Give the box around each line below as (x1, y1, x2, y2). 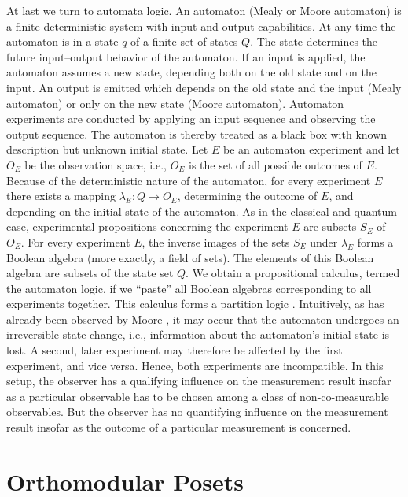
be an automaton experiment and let (222, 141, 400, 158)
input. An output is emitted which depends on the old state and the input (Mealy (6, 79, 402, 95)
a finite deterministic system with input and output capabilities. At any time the (6, 17, 396, 34)
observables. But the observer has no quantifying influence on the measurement (6, 403, 388, 420)
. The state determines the (250, 33, 378, 50)
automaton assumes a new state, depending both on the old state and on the (6, 64, 377, 80)
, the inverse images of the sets (142, 233, 290, 250)
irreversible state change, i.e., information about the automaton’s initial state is (6, 326, 390, 343)
